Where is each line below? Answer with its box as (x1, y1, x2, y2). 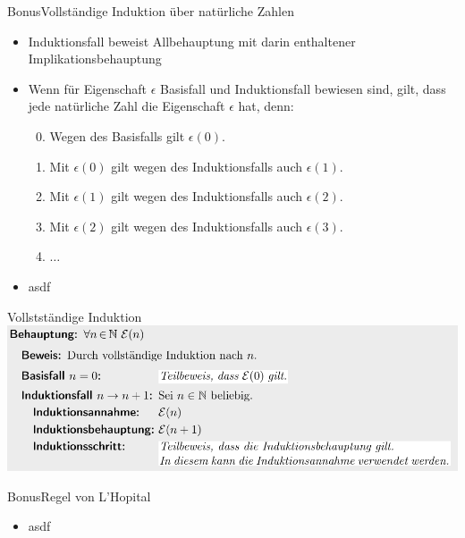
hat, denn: (238, 97, 294, 115)
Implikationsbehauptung (28, 49, 162, 68)
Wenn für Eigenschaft (28, 79, 147, 97)
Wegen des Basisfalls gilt (49, 126, 185, 145)
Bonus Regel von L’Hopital (7, 486, 151, 505)
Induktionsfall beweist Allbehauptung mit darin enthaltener (28, 31, 356, 50)
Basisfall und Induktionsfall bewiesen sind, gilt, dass (159, 79, 446, 97)
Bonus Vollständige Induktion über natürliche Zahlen (7, 2, 294, 20)
